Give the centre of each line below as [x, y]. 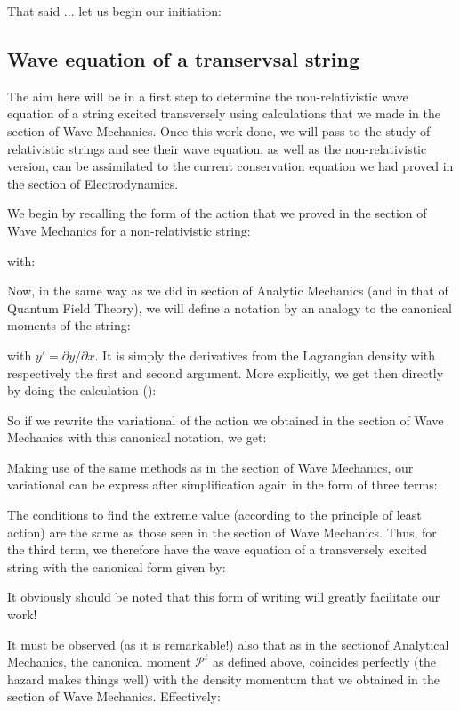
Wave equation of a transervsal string [183, 58]
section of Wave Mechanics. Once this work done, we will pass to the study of [219, 130]
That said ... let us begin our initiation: [114, 11]
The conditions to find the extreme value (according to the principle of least [214, 515]
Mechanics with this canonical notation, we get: [137, 437]
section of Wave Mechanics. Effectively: [114, 696]
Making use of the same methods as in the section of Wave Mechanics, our [210, 467]
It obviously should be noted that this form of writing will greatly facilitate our [224, 597]
